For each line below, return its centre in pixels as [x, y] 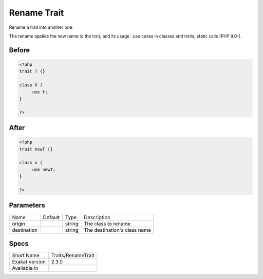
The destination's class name [117, 230]
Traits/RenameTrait [73, 256]
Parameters [27, 205]
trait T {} [32, 71]
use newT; [44, 169]
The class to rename [107, 223]
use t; [40, 92]
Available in [25, 268]
